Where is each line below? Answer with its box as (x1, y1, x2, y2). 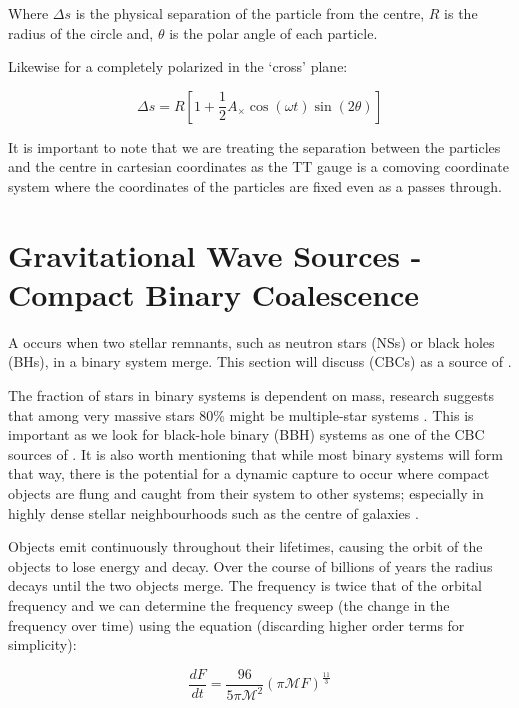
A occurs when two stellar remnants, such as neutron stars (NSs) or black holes (8, 331, 495, 352)
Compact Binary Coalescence (8, 273, 420, 314)
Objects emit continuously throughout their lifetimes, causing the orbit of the (8, 536, 483, 557)
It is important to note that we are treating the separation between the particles (8, 136, 501, 157)
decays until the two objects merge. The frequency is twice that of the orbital (8, 575, 482, 596)
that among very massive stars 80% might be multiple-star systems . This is (8, 404, 474, 425)
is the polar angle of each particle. (169, 22, 378, 43)
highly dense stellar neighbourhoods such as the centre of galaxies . (8, 502, 419, 523)
